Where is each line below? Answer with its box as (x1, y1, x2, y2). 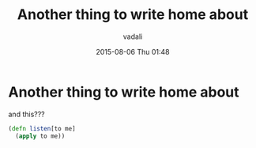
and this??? (8, 109, 45, 119)
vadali (122, 32, 143, 41)
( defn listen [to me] (8, 124, 77, 132)
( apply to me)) (15, 132, 66, 140)
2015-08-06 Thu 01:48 (96, 47, 170, 56)
